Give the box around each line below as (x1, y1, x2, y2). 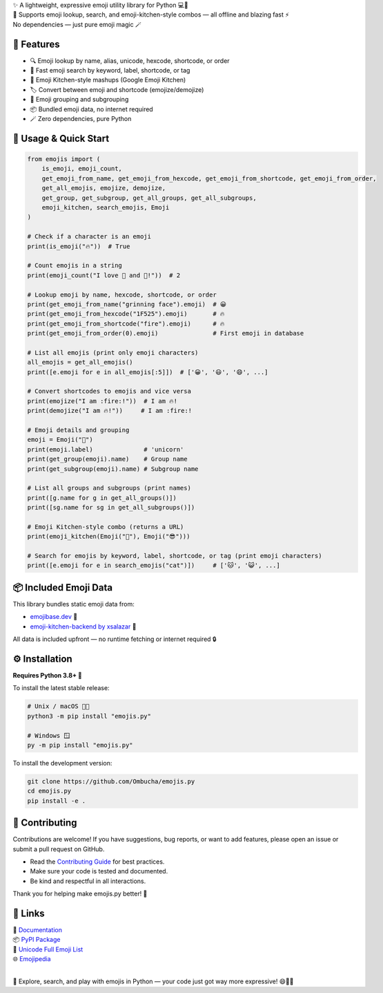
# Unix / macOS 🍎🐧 (27, 703, 90, 710)
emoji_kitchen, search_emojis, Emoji (41, 203, 170, 211)
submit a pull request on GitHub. (12, 844, 105, 853)
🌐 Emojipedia (12, 955, 51, 963)
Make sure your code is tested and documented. (30, 867, 168, 875)
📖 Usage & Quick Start (12, 132, 110, 145)
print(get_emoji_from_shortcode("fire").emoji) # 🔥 (27, 319, 225, 328)
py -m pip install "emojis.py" (27, 741, 134, 749)
